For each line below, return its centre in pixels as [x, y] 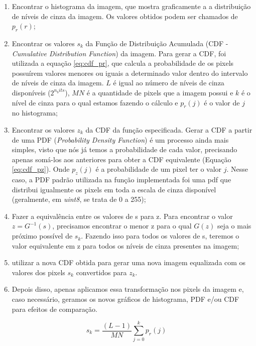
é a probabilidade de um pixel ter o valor [159, 169]
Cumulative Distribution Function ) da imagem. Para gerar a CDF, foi [119, 53]
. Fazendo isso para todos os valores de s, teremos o [160, 236]
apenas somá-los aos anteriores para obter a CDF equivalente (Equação [121, 159]
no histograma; [35, 113]
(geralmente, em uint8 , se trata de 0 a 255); [79, 199]
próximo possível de [42, 236]
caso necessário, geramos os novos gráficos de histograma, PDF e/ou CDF [125, 299]
